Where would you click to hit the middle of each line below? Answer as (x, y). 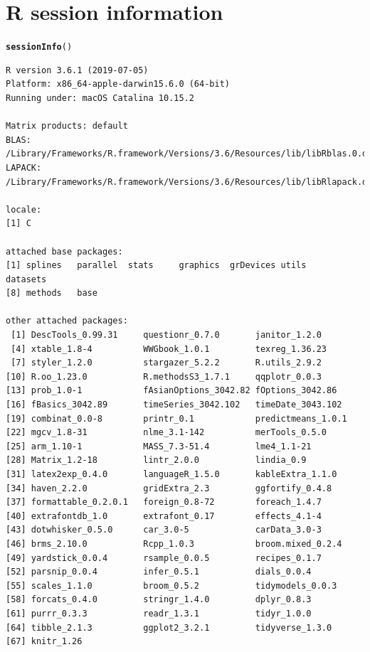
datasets (26, 279)
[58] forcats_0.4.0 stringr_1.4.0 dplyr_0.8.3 (159, 600)
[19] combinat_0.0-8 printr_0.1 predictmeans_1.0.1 (176, 418)
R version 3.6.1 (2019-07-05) (77, 70)
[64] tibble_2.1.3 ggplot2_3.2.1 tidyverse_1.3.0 (169, 627)
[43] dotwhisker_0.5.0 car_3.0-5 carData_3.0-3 (164, 530)
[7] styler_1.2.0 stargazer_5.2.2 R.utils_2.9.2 (166, 363)
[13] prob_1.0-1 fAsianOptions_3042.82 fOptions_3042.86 (171, 391)
